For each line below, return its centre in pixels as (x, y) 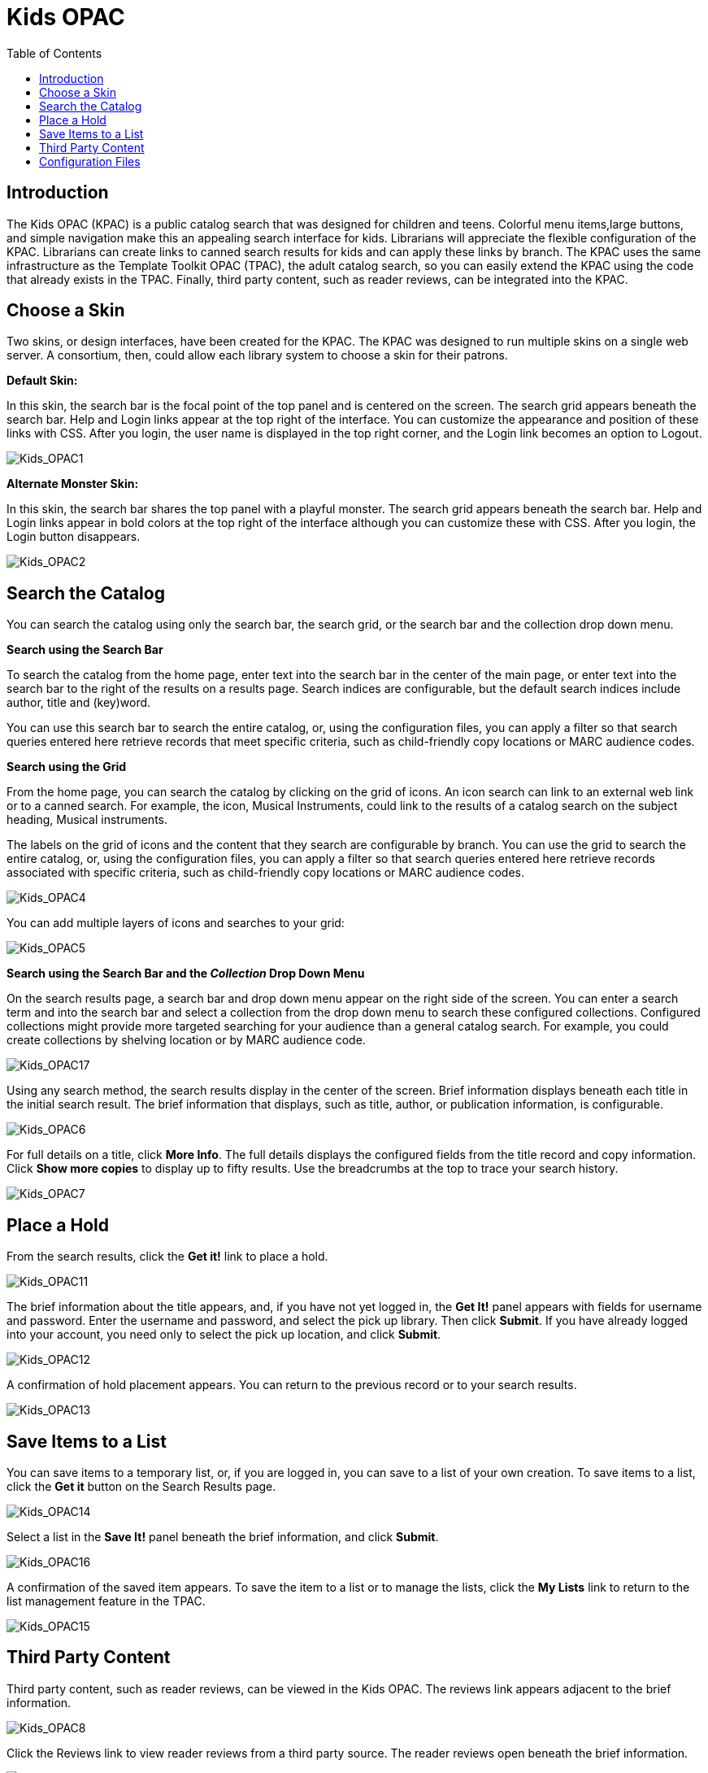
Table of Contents (54, 53)
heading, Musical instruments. (87, 820)
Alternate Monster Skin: (73, 484)
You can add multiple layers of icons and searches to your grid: (176, 923)
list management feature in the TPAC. (106, 1601)
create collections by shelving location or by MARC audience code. (186, 1040)
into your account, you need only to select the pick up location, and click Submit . (224, 1335)
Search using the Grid (67, 767)
